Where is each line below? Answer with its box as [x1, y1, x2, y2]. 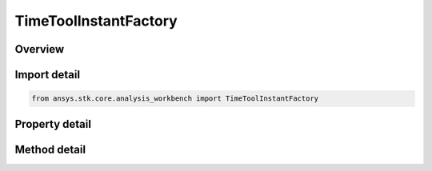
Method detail [14, 142, 86, 156]
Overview [14, 42, 65, 56]
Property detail [14, 117, 92, 131]
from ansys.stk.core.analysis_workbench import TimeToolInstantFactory [31, 94, 319, 103]
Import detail [14, 68, 80, 82]
